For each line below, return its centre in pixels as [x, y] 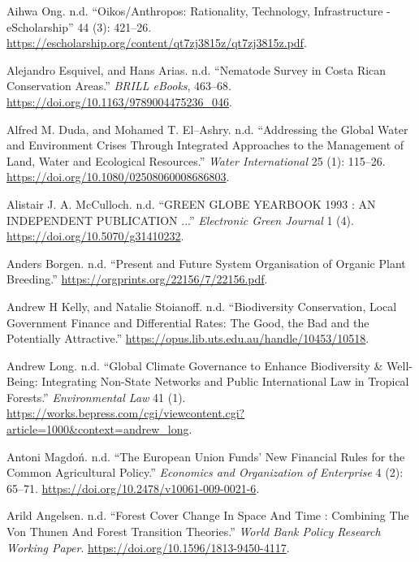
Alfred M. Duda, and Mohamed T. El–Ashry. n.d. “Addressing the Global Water [207, 129]
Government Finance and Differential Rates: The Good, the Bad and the [188, 322]
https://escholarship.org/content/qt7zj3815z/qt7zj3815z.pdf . [157, 43]
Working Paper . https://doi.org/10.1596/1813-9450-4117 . [148, 547]
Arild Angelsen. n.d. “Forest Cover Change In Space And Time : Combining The [208, 515]
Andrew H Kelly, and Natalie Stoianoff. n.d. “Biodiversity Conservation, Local [202, 306]
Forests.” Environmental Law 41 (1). [96, 397]
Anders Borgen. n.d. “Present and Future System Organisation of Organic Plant [206, 263]
